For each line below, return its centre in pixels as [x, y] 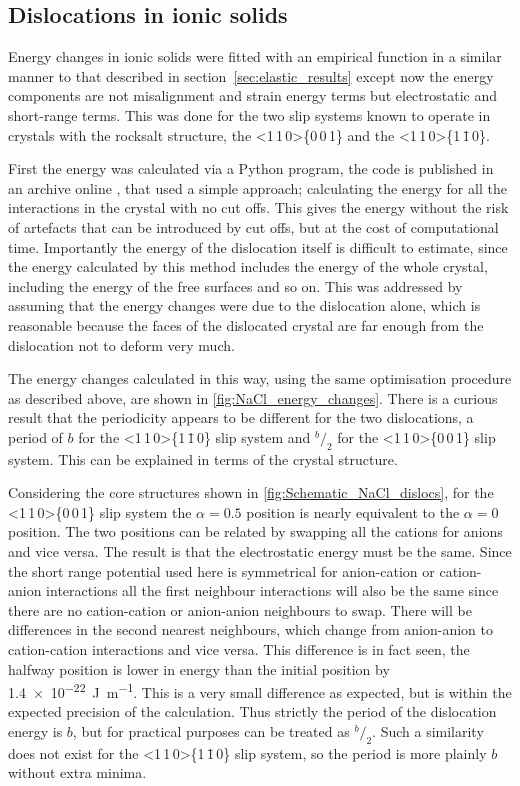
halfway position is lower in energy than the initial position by [199, 668]
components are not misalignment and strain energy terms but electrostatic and [253, 95]
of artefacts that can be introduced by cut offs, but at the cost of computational [253, 226]
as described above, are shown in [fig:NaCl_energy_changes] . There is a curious [253, 397]
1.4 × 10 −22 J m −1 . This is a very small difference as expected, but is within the [260, 690]
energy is [35, 731]
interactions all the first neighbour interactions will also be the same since [272, 590]
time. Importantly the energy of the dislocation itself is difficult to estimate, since [258, 246]
